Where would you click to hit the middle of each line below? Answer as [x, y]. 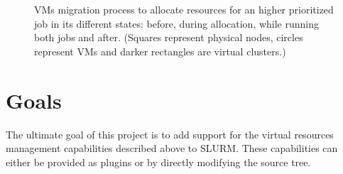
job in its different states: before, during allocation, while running [177, 23]
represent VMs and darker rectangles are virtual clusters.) [160, 51]
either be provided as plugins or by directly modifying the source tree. [158, 162]
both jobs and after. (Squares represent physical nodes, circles [169, 37]
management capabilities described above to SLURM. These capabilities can [172, 148]
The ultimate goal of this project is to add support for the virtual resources [170, 134]
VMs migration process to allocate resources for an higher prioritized [184, 9]
